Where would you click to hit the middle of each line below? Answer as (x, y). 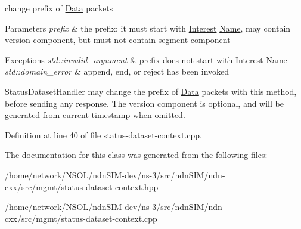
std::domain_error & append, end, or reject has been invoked (117, 71)
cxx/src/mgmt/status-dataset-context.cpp (81, 218)
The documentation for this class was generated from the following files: (136, 155)
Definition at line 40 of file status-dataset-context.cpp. (103, 134)
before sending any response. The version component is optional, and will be (144, 103)
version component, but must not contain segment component (118, 40)
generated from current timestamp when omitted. (95, 115)
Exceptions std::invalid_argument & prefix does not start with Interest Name (146, 59)
